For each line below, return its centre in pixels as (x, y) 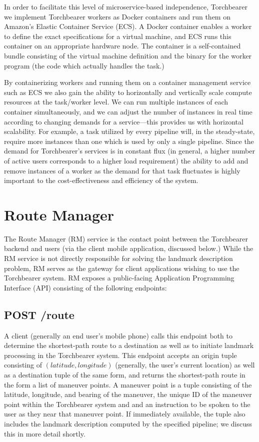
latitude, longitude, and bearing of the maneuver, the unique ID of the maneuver (128, 394)
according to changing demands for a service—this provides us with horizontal (124, 121)
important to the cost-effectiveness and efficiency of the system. (101, 180)
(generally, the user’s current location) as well (185, 365)
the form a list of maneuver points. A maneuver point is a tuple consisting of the (128, 384)
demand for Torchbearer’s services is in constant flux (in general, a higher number (129, 151)
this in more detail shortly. (45, 433)
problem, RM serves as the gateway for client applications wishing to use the (122, 268)
